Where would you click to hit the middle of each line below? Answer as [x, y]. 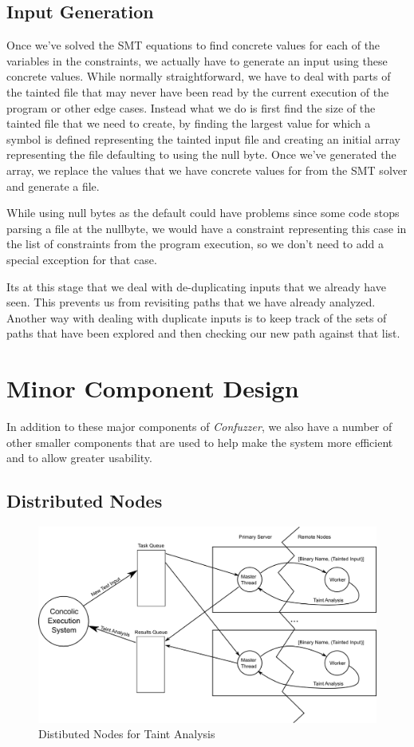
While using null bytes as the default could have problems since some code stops [203, 213]
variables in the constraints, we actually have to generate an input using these [197, 60]
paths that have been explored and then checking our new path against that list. [203, 333]
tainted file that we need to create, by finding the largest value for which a [189, 123]
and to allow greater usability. [79, 458]
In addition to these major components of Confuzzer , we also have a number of [199, 427]
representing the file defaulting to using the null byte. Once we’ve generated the [201, 154]
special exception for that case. [82, 259]
